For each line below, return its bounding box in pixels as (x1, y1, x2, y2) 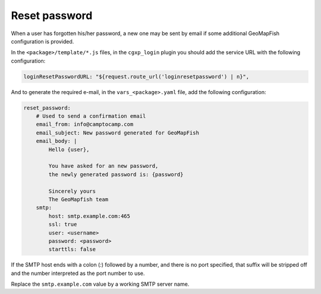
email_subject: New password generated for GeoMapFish (36, 129, 199, 136)
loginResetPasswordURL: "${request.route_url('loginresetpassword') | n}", (23, 73, 250, 80)
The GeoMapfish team (48, 196, 109, 202)
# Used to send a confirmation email (36, 113, 146, 120)
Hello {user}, (48, 146, 90, 153)
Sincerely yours (48, 187, 96, 195)
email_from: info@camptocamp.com (36, 121, 134, 128)
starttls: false (48, 246, 96, 253)
